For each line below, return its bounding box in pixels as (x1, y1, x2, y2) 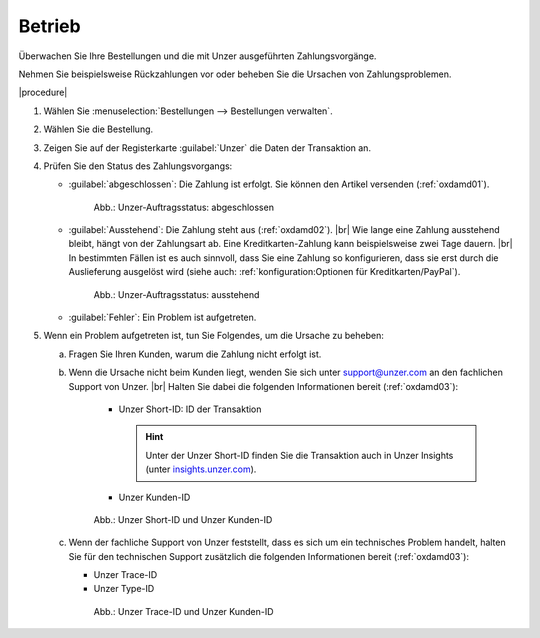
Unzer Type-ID (93, 583, 155, 595)
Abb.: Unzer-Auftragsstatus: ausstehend (93, 288, 260, 300)
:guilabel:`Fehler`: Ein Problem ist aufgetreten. (68, 311, 257, 324)
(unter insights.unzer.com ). (145, 463, 257, 475)
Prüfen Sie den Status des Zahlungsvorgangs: (43, 160, 233, 172)
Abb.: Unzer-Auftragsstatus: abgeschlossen (93, 201, 275, 213)
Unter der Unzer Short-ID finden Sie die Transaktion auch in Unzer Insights (145, 449, 454, 461)
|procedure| (18, 86, 68, 99)
